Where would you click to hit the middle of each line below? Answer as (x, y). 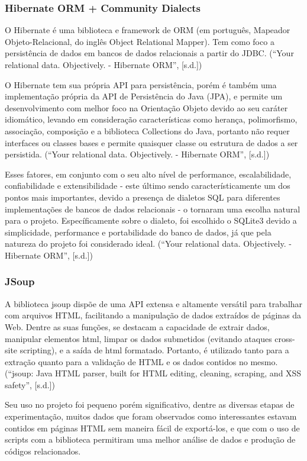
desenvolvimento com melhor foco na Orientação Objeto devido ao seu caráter (146, 107)
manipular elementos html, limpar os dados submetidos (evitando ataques (138, 338)
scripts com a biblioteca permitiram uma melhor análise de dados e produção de (150, 439)
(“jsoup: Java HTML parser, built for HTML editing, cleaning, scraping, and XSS (153, 373)
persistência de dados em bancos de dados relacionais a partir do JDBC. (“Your (149, 53)
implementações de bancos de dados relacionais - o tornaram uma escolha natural (153, 209)
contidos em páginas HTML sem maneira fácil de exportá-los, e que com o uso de (152, 428)
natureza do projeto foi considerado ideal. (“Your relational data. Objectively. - (148, 244)
